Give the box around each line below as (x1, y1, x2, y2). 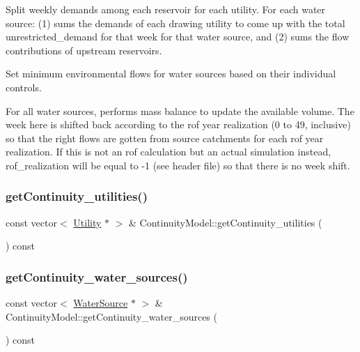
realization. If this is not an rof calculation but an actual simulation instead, (6, 144, 331, 159)
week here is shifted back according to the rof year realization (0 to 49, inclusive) (6, 117, 351, 132)
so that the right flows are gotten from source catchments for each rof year (6, 130, 324, 145)
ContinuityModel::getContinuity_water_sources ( (6, 309, 217, 323)
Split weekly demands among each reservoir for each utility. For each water (6, 2, 326, 16)
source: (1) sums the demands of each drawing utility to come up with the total (6, 15, 345, 30)
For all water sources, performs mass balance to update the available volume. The (6, 103, 354, 118)
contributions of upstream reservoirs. (6, 43, 162, 57)
